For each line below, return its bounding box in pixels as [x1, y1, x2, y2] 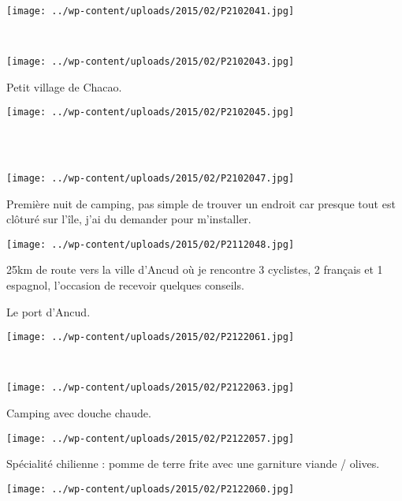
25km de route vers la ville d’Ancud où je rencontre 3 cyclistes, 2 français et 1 [6, 261, 383, 278]
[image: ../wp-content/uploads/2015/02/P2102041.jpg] [6, 5, 295, 17]
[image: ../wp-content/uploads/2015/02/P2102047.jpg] [6, 172, 295, 184]
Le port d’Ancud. [6, 303, 91, 320]
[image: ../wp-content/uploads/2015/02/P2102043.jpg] [6, 55, 295, 67]
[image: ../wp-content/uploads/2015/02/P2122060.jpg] [6, 483, 295, 495]
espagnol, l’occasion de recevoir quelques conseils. [6, 277, 244, 293]
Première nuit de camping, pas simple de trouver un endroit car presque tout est [6, 195, 396, 211]
